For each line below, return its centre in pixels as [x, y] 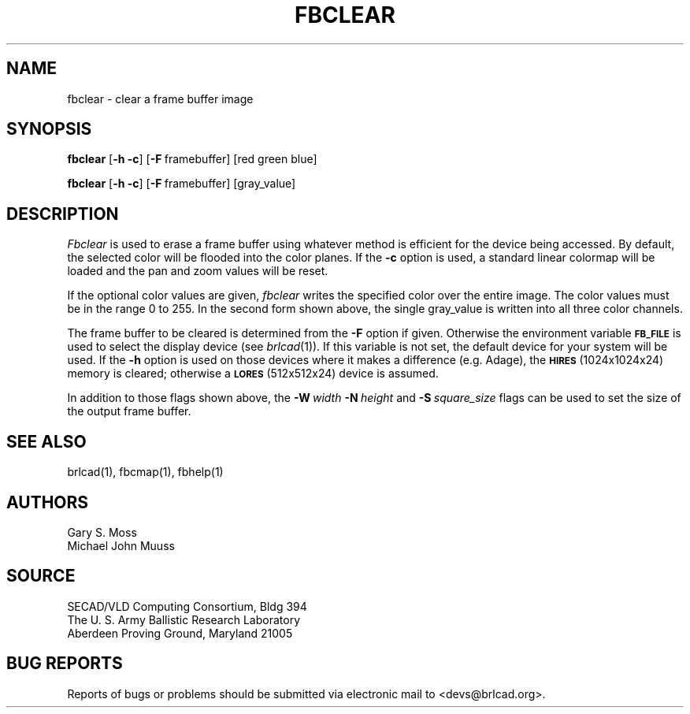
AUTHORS [48, 502]
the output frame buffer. [129, 411]
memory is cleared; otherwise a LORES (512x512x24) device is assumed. [253, 374]
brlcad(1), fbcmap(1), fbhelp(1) [145, 472]
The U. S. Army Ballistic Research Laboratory [184, 619]
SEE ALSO [46, 441]
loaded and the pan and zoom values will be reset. [198, 271]
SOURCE [41, 576]
